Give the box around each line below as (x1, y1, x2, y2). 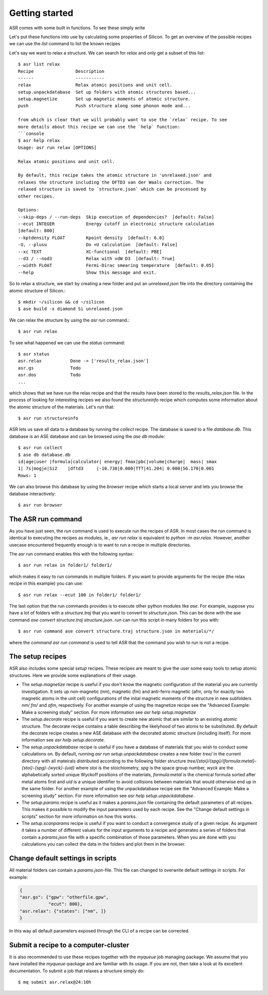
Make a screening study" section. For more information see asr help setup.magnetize (21, 709, 196, 715)
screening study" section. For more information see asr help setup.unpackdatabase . (21, 793, 195, 799)
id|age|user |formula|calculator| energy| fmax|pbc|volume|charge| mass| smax (18, 459, 217, 465)
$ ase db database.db (18, 452, 70, 457)
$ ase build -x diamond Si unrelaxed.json (18, 306, 123, 312)
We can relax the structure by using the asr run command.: (9, 317, 130, 323)
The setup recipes (9, 652, 67, 661)
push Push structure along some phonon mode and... (18, 103, 191, 109)
